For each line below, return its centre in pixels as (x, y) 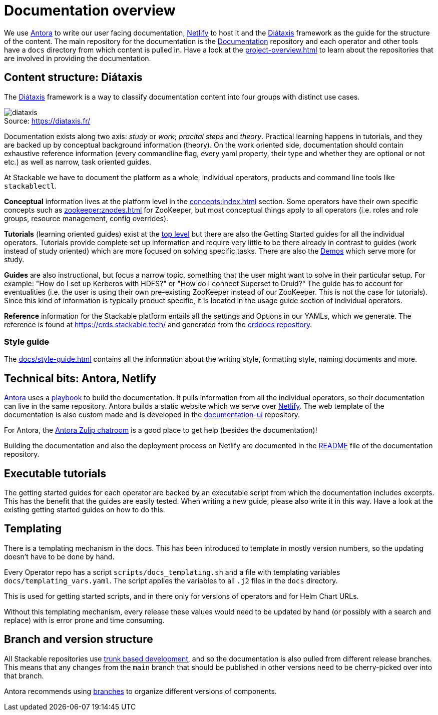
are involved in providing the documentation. (78, 58)
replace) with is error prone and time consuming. (84, 620)
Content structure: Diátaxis (73, 78)
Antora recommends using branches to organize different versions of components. (140, 691)
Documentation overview (90, 11)
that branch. (24, 675)
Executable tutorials (55, 473)
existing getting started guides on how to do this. (85, 510)
